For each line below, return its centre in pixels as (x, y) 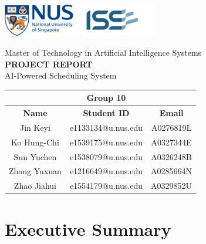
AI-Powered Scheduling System (61, 75)
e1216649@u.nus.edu (106, 171)
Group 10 (106, 98)
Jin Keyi (35, 127)
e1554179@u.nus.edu (106, 186)
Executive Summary (88, 228)
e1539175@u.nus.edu (106, 142)
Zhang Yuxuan (35, 171)
